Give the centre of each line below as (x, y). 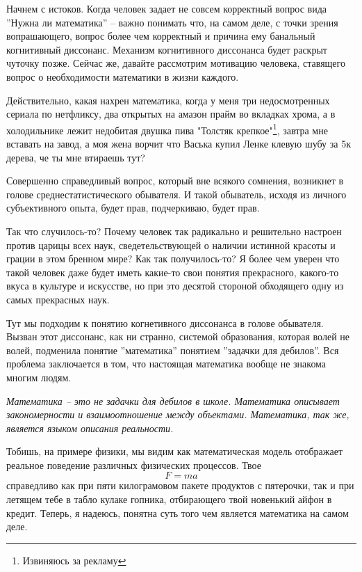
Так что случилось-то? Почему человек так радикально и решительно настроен (174, 231)
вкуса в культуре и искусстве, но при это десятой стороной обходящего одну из (175, 286)
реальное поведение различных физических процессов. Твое (134, 464)
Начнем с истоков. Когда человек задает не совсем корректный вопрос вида (167, 8)
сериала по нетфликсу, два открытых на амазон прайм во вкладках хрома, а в (171, 114)
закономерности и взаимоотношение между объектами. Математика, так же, (178, 414)
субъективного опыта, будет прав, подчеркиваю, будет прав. (133, 208)
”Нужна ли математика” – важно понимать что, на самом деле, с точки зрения (172, 22)
